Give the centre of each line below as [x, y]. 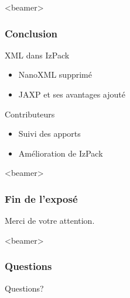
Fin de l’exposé [41, 198]
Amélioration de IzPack [61, 153]
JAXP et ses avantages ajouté [72, 94]
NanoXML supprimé [55, 74]
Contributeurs [30, 114]
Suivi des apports [49, 134]
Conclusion [31, 33]
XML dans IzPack [37, 55]
